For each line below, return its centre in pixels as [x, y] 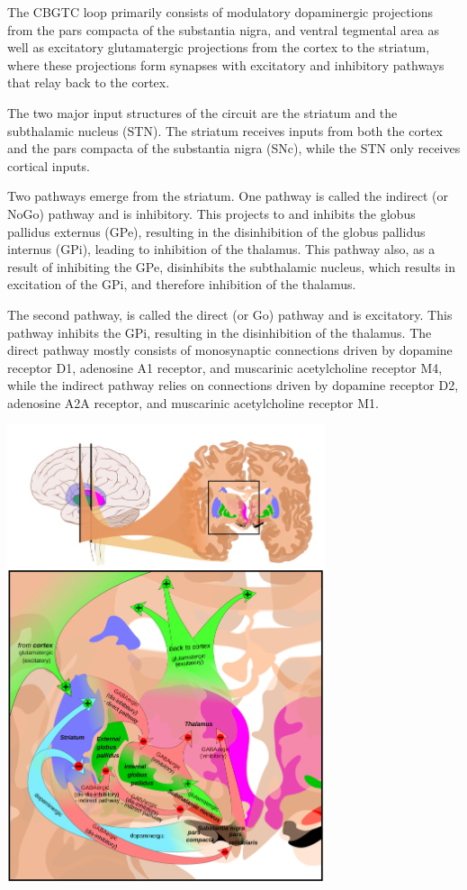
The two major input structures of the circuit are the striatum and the [202, 112]
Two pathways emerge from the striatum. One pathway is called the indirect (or [228, 196]
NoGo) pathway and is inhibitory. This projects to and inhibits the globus [211, 213]
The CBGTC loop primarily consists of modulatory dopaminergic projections [220, 12]
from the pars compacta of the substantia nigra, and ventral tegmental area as [223, 29]
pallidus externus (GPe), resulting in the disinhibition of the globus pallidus [216, 231]
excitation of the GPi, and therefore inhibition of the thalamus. [182, 284]
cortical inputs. [49, 165]
